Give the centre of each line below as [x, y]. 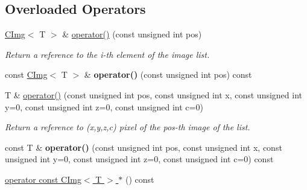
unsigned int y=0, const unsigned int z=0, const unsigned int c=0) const [139, 159]
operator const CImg [43, 179]
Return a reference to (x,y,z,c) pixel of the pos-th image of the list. [128, 127]
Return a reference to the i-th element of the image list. [107, 54]
